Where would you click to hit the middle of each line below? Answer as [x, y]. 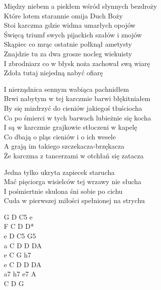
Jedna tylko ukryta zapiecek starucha [59, 172]
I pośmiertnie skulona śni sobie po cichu [63, 191]
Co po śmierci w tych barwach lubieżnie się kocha [78, 117]
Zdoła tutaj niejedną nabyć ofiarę [54, 73]
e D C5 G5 [20, 236]
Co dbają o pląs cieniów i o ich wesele [60, 136]
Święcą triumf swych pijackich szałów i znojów [73, 34]
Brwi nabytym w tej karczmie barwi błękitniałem [77, 98]
